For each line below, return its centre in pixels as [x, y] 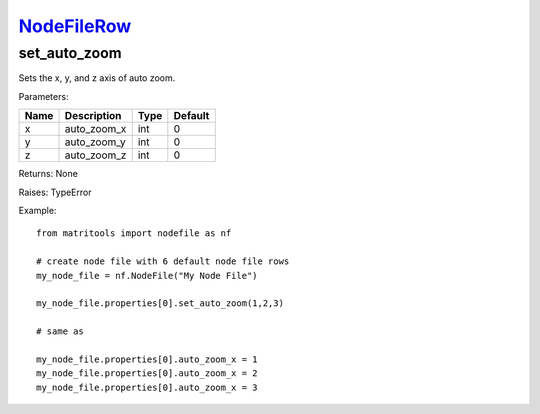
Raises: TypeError [55, 192]
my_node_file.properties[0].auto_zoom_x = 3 [147, 387]
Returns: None [48, 174]
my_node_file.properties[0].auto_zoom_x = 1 [147, 359]
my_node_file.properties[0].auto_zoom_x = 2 [147, 373]
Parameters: [43, 96]
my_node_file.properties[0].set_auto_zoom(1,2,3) [160, 303]
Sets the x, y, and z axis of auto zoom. [97, 78]
